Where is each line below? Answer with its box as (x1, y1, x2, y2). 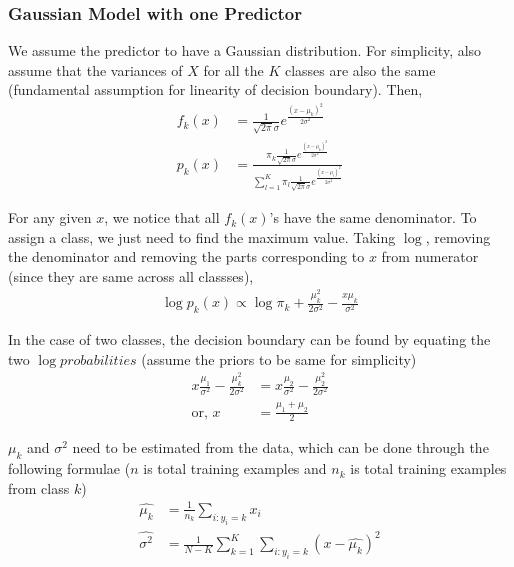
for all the (203, 59, 264, 80)
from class (8, 477, 70, 498)
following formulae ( (8, 458, 131, 479)
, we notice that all (104, 207, 220, 228)
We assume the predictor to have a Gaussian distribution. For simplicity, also (8, 40, 482, 61)
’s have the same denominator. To (269, 207, 477, 228)
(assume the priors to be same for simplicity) (141, 348, 417, 369)
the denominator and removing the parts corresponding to (8, 246, 365, 267)
